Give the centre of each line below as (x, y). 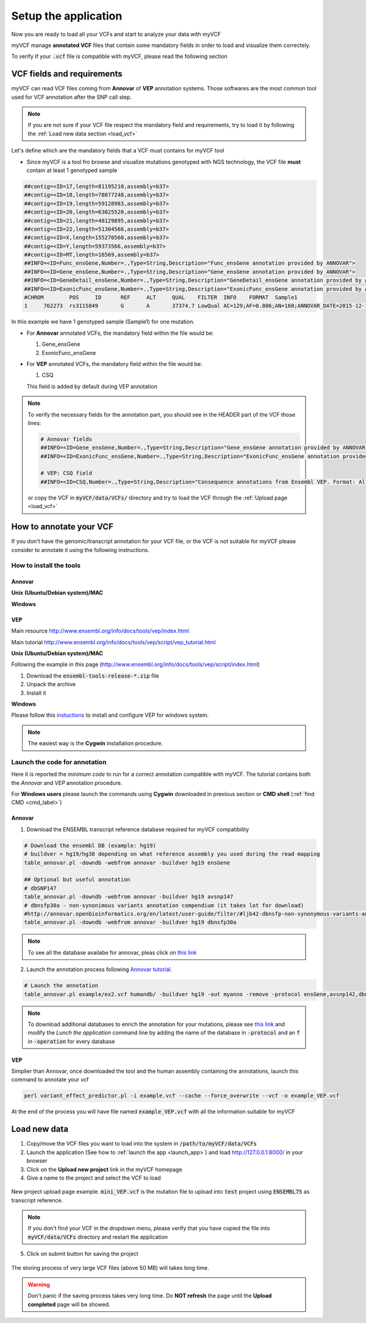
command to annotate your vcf (50, 1080)
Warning (39, 1285)
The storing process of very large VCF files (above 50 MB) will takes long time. (110, 1267)
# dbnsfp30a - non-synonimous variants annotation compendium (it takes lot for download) (164, 905)
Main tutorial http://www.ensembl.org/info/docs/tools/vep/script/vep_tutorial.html (113, 642)
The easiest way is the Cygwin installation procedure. (95, 744)
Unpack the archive (51, 684)
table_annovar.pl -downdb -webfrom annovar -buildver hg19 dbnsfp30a (130, 922)
